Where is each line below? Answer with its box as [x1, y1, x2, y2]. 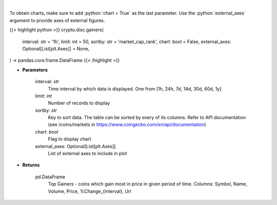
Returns [22, 162, 40, 168]
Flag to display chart [48, 136, 91, 142]
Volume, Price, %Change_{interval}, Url [48, 188, 131, 194]
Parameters [22, 67, 48, 73]
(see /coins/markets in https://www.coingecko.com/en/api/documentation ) [48, 121, 206, 128]
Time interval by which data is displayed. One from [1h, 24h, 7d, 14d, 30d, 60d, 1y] [48, 85, 222, 92]
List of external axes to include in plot [48, 151, 128, 157]
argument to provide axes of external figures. [9, 17, 105, 23]
